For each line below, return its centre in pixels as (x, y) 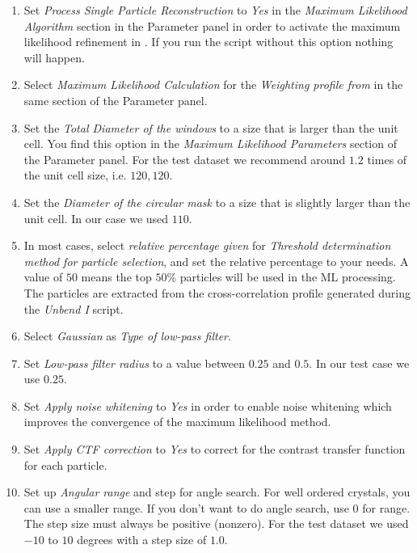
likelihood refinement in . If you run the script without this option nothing (208, 42)
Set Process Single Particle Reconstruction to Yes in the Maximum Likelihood (215, 10)
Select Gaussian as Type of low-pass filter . (127, 336)
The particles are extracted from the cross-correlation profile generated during (217, 292)
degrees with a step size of (142, 540)
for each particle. (65, 464)
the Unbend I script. (74, 308)
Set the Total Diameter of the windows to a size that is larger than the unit (211, 127)
